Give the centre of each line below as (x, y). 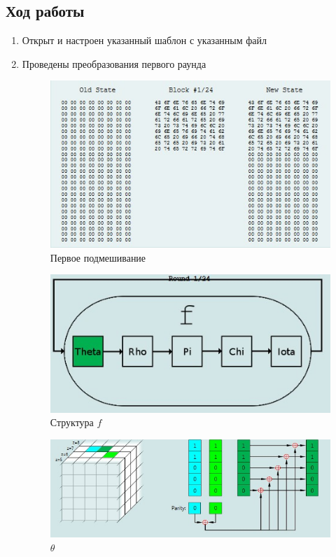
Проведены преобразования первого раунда (114, 63)
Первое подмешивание (98, 257)
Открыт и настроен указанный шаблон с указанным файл (145, 40)
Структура (72, 422)
